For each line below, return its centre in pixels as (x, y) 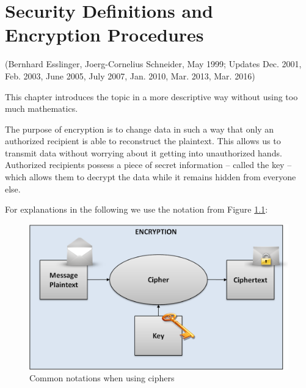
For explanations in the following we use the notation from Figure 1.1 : (137, 209)
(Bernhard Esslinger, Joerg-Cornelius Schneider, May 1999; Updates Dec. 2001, (153, 64)
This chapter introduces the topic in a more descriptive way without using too (151, 96)
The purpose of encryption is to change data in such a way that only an (140, 129)
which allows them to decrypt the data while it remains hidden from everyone (151, 177)
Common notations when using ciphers (102, 378)
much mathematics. (42, 108)
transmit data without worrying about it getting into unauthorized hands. (144, 152)
